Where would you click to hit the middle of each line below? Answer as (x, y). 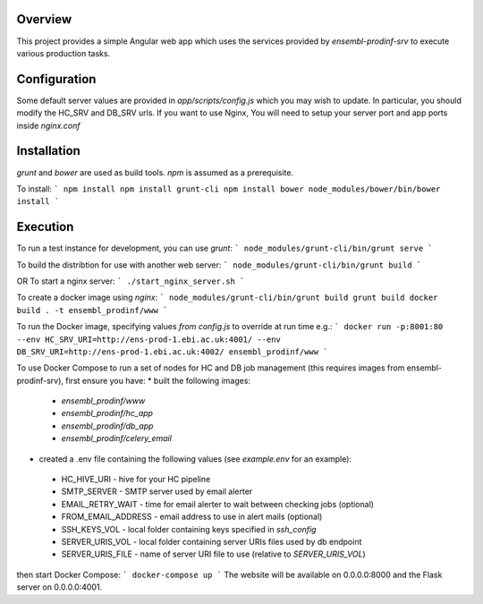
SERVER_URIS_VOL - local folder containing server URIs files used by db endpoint (212, 542)
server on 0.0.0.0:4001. (59, 587)
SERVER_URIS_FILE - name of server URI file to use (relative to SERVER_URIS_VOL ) (213, 554)
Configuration (56, 79)
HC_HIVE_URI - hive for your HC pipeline (136, 480)
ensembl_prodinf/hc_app (107, 413)
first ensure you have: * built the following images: (158, 380)
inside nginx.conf (48, 125)
